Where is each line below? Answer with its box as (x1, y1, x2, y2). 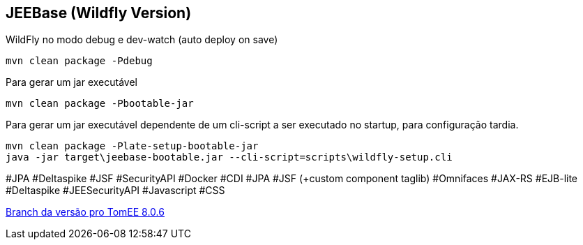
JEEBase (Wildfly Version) (6, 4, 192, 22)
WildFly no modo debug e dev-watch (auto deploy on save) (6, 34, 278, 46)
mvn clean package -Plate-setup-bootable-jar (6, 140, 259, 152)
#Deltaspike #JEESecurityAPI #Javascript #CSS (6, 184, 225, 197)
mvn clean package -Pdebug (6, 55, 153, 67)
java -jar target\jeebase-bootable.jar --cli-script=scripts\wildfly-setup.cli (6, 151, 453, 163)
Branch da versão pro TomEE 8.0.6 (6, 206, 165, 218)
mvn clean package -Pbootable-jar (6, 98, 194, 110)
